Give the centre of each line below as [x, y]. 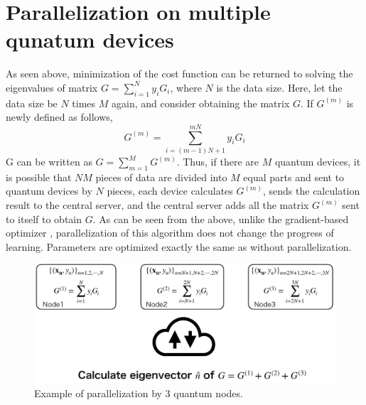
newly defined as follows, [59, 117]
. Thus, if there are [217, 162]
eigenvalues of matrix [52, 87]
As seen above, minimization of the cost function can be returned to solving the [179, 74]
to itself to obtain [44, 218]
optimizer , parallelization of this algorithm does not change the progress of [170, 233]
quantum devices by [49, 191]
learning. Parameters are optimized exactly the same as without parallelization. [179, 246]
